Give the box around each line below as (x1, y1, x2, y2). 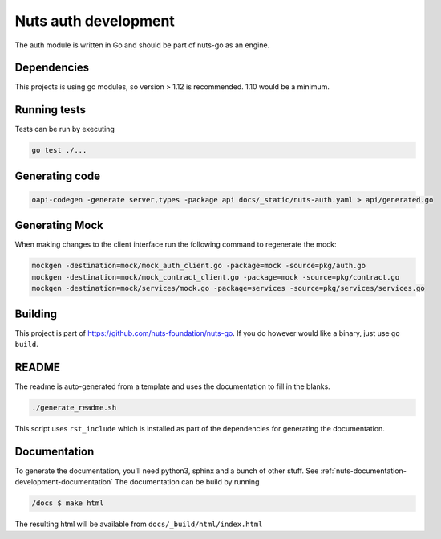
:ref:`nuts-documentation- (320, 466, 407, 476)
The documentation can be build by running (115, 477, 260, 487)
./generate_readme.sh (31, 402, 117, 412)
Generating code (14, 169, 100, 182)
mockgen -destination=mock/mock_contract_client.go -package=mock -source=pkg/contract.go (31, 272, 400, 281)
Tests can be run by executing (14, 125, 115, 134)
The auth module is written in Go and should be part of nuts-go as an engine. (14, 40, 270, 50)
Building (14, 307, 58, 321)
